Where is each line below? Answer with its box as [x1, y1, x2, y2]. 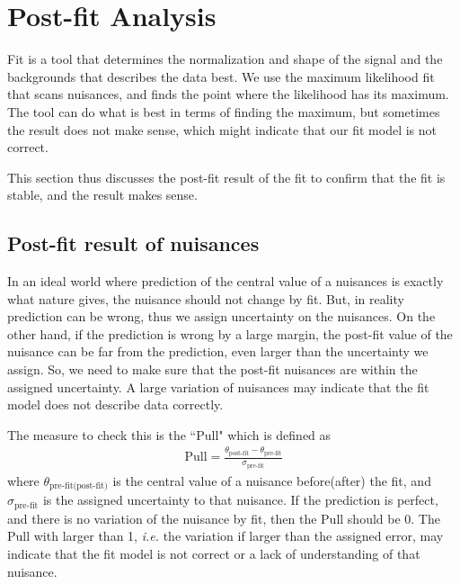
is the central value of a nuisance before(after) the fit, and [112, 471, 431, 490]
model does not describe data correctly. [7, 395, 224, 414]
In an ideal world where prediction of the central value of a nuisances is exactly [7, 272, 444, 291]
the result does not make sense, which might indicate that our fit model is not [7, 120, 437, 139]
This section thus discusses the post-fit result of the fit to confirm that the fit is [7, 167, 446, 186]
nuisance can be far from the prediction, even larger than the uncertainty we [7, 342, 429, 361]
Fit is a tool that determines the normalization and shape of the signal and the [7, 49, 443, 68]
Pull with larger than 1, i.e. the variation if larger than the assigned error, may [7, 526, 444, 545]
